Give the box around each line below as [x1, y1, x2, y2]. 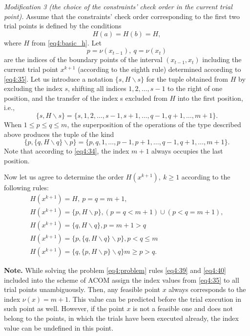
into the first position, [177, 92, 243, 103]
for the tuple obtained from [146, 73, 229, 84]
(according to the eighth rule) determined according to [78, 64, 241, 74]
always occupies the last [151, 146, 223, 156]
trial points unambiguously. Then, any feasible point [4, 284, 160, 294]
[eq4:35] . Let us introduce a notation [4, 73, 113, 84]
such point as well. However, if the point [4, 303, 125, 314]
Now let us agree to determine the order [4, 172, 124, 182]
